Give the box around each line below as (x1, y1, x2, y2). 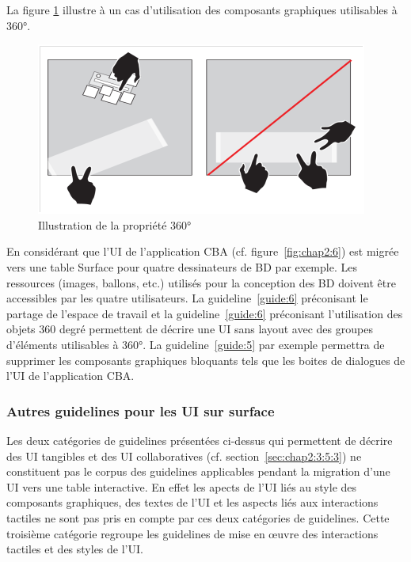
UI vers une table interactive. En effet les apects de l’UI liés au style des (6, 478, 357, 495)
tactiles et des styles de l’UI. (6, 541, 143, 557)
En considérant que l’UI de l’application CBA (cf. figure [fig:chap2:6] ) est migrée (6, 243, 399, 260)
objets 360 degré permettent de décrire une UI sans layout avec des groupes (6, 321, 373, 337)
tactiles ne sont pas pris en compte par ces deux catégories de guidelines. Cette (6, 509, 390, 526)
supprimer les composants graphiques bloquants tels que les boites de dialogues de (6, 351, 405, 368)
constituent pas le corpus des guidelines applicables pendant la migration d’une (6, 463, 390, 480)
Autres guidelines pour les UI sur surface (6, 401, 275, 420)
